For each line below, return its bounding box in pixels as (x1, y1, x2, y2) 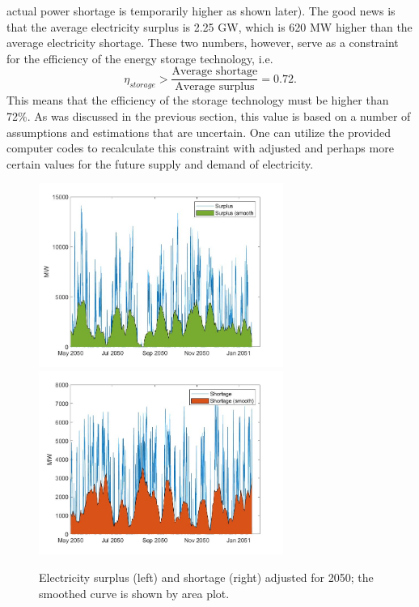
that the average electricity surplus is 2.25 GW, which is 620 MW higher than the (6, 18, 413, 35)
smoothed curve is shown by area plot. (39, 584, 230, 601)
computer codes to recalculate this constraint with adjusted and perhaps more (6, 139, 394, 156)
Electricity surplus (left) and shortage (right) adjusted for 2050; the (39, 568, 374, 585)
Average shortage (171, 66, 258, 78)
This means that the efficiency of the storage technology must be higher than (6, 92, 389, 109)
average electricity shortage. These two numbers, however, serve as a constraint (6, 34, 399, 51)
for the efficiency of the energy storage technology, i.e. (6, 49, 273, 66)
